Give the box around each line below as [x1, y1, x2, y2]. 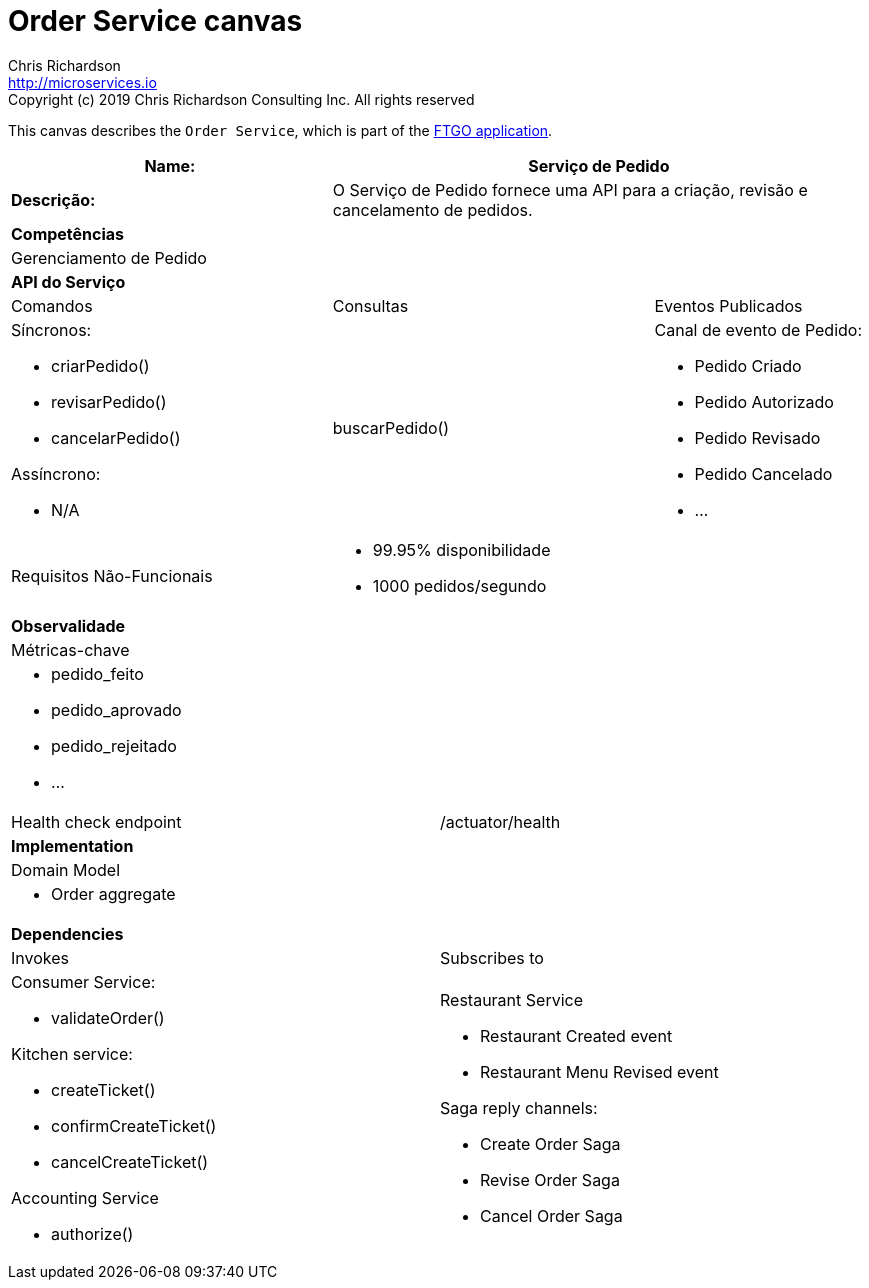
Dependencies [11, 923, 124, 944]
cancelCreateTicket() [51, 1151, 209, 1172]
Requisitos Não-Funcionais [11, 565, 213, 586]
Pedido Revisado [694, 427, 821, 448]
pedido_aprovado [51, 699, 182, 720]
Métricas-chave [11, 639, 130, 660]
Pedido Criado [694, 355, 802, 376]
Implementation [11, 835, 134, 856]
